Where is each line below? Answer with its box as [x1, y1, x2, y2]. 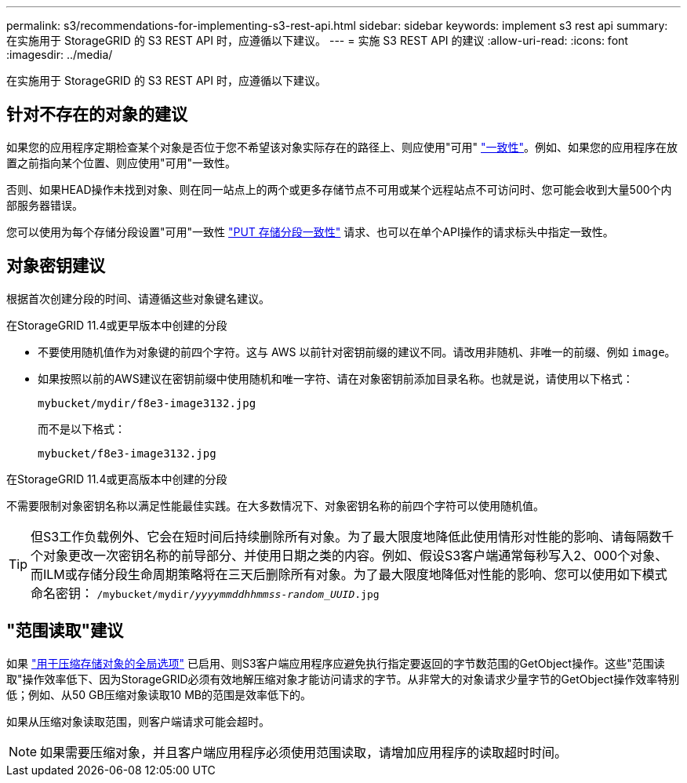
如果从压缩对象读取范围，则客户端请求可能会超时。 [6, 714, 270, 728]
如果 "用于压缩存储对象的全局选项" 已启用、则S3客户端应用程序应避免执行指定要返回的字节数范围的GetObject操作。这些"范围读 [6, 656, 665, 670]
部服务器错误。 [6, 198, 83, 212]
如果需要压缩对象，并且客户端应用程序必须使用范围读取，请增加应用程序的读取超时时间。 [40, 744, 568, 760]
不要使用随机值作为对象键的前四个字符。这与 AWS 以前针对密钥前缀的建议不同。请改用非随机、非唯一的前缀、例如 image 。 [38, 344, 676, 359]
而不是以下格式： [38, 421, 125, 435]
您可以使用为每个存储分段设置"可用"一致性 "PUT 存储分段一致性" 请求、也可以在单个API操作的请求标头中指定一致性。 [6, 224, 614, 239]
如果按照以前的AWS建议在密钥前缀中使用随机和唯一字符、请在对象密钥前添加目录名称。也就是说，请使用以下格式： [38, 371, 634, 385]
